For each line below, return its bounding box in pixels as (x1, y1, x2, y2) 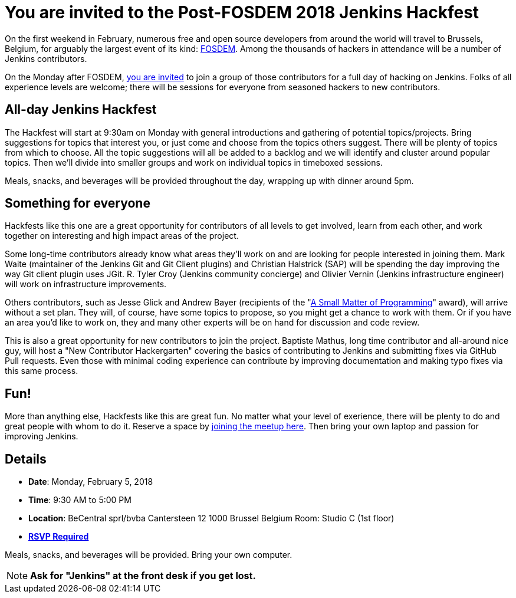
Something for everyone (5, 196, 150, 211)
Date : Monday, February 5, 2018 (28, 477, 153, 487)
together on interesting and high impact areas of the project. (5, 231, 239, 241)
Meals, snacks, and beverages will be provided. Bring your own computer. (5, 550, 292, 560)
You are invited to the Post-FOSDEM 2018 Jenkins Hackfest (5, 2, 479, 22)
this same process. (5, 366, 78, 376)
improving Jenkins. (5, 431, 78, 442)
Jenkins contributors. (5, 53, 87, 64)
